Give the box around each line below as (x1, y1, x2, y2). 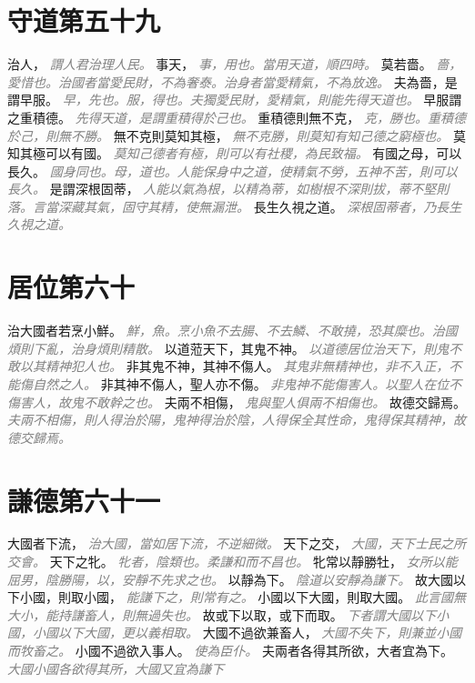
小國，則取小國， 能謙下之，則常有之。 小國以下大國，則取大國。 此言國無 (19, 588, 466, 607)
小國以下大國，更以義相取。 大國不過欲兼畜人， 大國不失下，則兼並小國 (32, 623, 462, 642)
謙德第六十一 (7, 481, 161, 518)
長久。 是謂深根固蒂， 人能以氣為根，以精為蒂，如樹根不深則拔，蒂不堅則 (7, 179, 450, 198)
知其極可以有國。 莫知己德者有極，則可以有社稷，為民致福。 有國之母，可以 (7, 144, 462, 163)
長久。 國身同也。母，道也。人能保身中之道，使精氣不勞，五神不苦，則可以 (7, 161, 458, 180)
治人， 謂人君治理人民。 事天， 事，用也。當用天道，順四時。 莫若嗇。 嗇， (7, 55, 462, 74)
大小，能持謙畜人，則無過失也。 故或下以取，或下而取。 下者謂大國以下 (7, 605, 437, 624)
